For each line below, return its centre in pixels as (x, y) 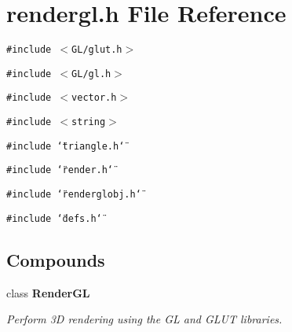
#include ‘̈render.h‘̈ (60, 170)
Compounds (56, 259)
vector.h (94, 98)
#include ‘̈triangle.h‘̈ (66, 146)
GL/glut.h (97, 50)
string (89, 122)
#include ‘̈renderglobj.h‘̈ (74, 195)
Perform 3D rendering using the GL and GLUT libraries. (144, 319)
